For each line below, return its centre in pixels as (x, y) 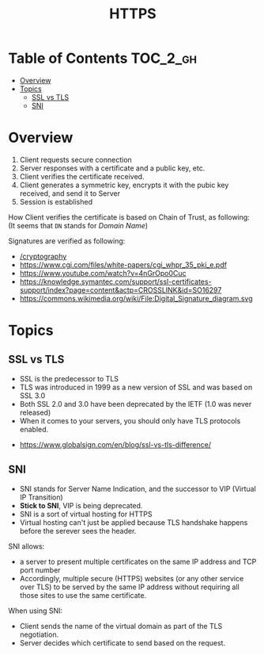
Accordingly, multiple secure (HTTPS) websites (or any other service (132, 578)
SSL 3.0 (32, 395)
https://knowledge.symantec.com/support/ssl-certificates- (115, 282)
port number (40, 570)
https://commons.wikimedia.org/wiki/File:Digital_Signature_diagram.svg (136, 298)
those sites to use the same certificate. (83, 595)
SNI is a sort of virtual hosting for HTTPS (86, 514)
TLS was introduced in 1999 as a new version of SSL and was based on (136, 387)
